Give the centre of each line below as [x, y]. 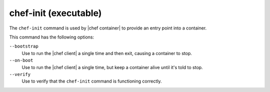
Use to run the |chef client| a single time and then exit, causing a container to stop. [107, 53]
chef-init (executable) [55, 13]
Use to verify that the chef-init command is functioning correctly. [92, 81]
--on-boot [21, 60]
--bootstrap [24, 46]
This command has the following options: [52, 37]
